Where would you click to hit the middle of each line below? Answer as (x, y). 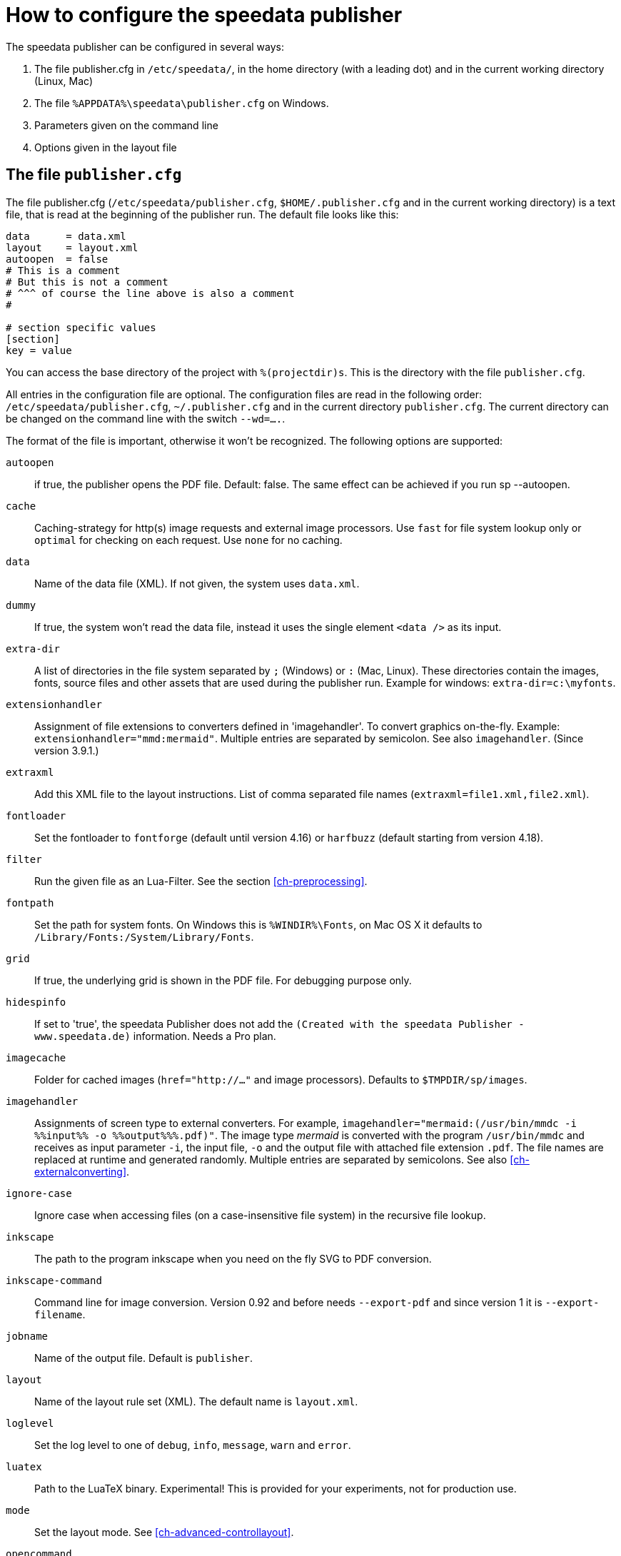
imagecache (36, 1057)
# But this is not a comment (87, 282)
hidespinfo (36, 1002)
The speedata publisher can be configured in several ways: (145, 46)
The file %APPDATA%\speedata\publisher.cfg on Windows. (182, 103)
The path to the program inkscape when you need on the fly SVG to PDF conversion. (233, 1258)
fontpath (30, 903)
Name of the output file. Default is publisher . (144, 1358)
